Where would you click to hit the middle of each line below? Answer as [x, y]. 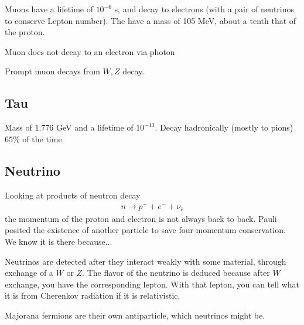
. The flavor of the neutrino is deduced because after [176, 273]
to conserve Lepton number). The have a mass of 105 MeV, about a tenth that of [151, 20]
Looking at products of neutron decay [73, 195]
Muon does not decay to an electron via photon [90, 51]
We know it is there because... [59, 241]
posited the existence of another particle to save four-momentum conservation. [145, 230]
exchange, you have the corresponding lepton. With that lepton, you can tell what [152, 284]
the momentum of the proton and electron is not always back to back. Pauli [141, 218]
